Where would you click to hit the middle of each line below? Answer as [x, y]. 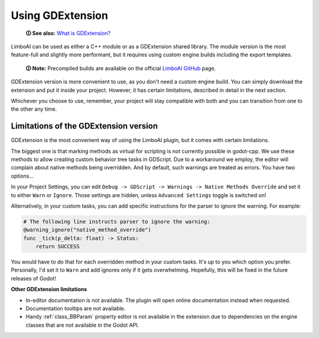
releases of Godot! [33, 278]
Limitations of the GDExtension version [84, 126]
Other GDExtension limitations [49, 289]
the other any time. [34, 109]
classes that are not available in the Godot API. [82, 325]
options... [22, 176]
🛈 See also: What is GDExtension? [68, 33]
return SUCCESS [58, 247]
